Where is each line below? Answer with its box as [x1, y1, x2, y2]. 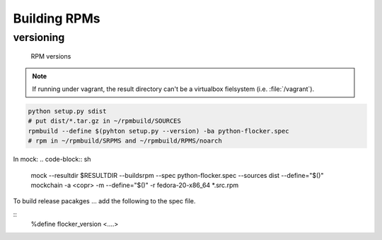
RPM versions [30, 52, 71, 61]
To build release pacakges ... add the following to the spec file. [13, 197, 196, 205]
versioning [13, 31, 65, 44]
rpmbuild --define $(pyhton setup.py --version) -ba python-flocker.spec [28, 127, 289, 135]
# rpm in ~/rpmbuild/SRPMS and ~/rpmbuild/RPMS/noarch [28, 137, 222, 145]
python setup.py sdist [28, 107, 107, 115]
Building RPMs [13, 11, 100, 26]
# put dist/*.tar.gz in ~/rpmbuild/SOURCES [28, 117, 182, 125]
